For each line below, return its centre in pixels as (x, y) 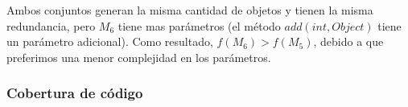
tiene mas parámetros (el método (199, 25)
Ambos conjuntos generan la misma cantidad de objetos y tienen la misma (190, 10)
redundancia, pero (51, 25)
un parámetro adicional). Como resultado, (110, 41)
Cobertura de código (75, 93)
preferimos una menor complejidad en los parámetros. (139, 57)
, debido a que (348, 41)
